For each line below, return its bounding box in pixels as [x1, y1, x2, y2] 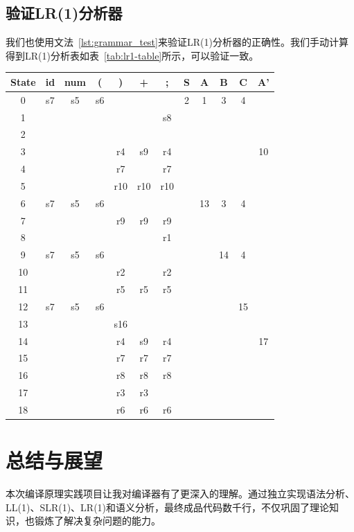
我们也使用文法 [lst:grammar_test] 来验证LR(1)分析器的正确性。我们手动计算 [6, 35, 348, 49]
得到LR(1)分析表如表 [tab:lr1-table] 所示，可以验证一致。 [6, 48, 259, 62]
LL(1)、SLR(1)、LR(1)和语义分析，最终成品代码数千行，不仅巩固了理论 [6, 499, 330, 514]
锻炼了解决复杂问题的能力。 [34, 513, 161, 528]
